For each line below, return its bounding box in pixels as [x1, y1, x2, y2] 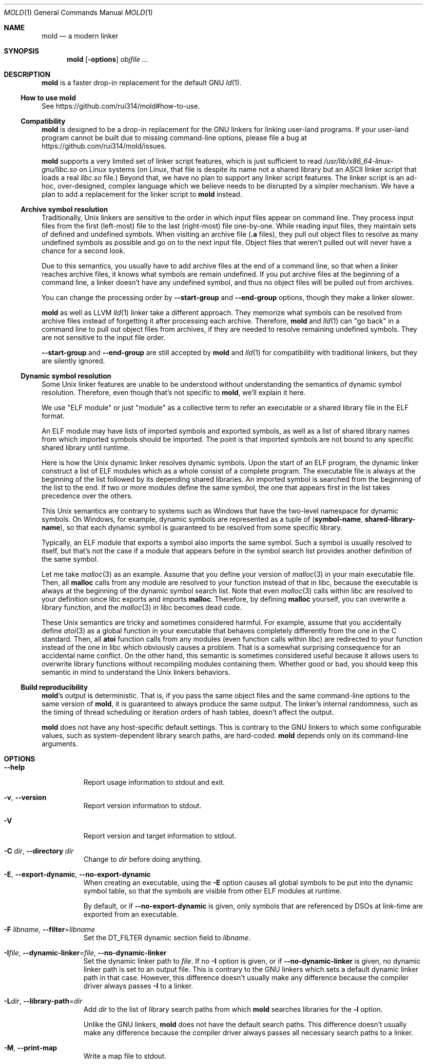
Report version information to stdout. [83, 801, 202, 810]
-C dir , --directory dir [4, 847, 74, 855]
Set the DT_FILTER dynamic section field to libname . [83, 933, 251, 942]
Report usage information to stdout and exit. [83, 778, 225, 786]
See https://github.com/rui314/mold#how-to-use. [41, 102, 200, 110]
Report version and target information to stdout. [83, 832, 236, 840]
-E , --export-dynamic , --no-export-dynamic [4, 870, 151, 878]
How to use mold [20, 94, 76, 102]
